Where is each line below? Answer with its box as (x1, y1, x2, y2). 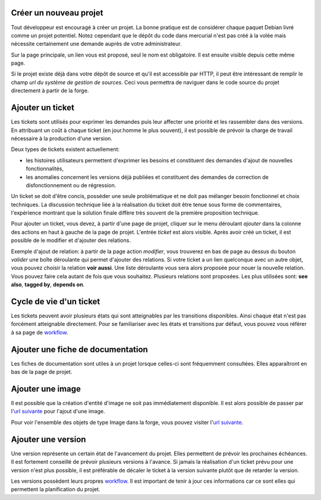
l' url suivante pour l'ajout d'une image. (11, 408, 105, 415)
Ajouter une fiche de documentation (11, 344, 148, 354)
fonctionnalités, (26, 165, 64, 172)
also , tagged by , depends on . (11, 281, 85, 288)
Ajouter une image (11, 383, 81, 394)
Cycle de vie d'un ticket (11, 297, 100, 306)
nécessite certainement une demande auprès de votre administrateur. (11, 40, 182, 48)
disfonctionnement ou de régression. (26, 181, 117, 188)
